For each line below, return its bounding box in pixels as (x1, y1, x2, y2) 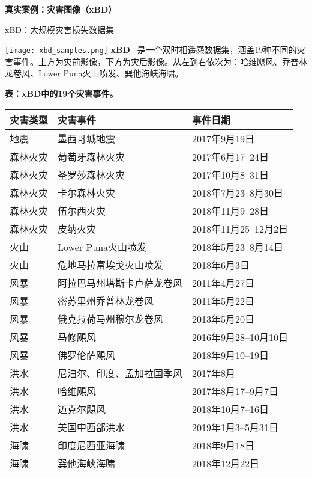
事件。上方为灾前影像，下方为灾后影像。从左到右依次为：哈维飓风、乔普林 (13, 55, 307, 67)
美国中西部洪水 (58, 420, 125, 434)
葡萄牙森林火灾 (58, 149, 125, 164)
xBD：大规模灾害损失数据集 (5, 23, 114, 35)
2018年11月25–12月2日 (192, 221, 289, 236)
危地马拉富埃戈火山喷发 (58, 257, 164, 272)
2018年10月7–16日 (192, 402, 269, 416)
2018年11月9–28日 (192, 203, 269, 218)
